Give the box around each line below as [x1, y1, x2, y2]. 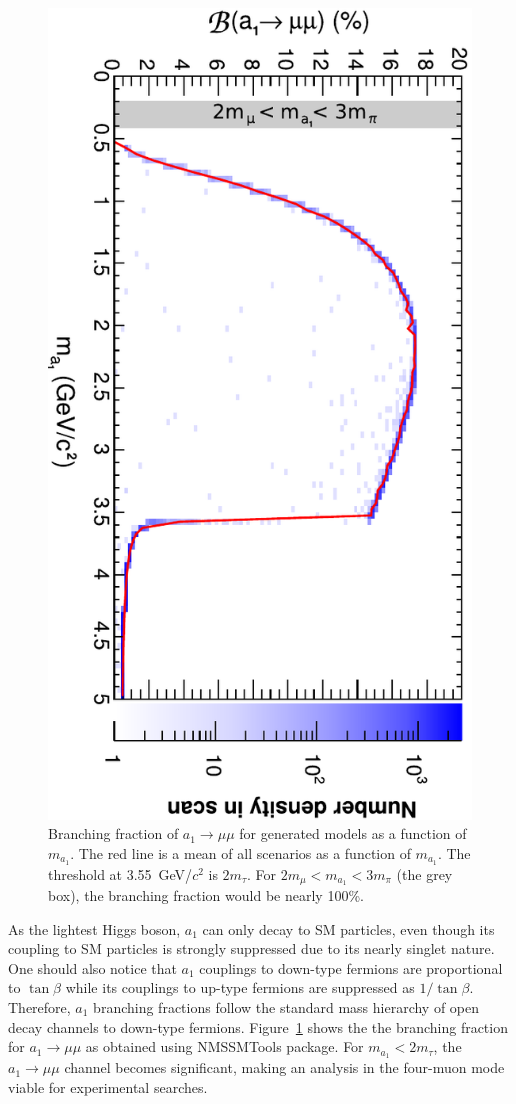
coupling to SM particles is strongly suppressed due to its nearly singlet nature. [8, 938, 495, 959]
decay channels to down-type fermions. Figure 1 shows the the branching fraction [8, 1016, 508, 1037]
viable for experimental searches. [8, 1076, 208, 1097]
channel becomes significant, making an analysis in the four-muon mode [64, 1057, 505, 1078]
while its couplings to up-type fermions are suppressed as [65, 977, 415, 998]
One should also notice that [8, 957, 177, 978]
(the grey [396, 863, 453, 884]
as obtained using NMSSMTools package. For [85, 1036, 364, 1057]
